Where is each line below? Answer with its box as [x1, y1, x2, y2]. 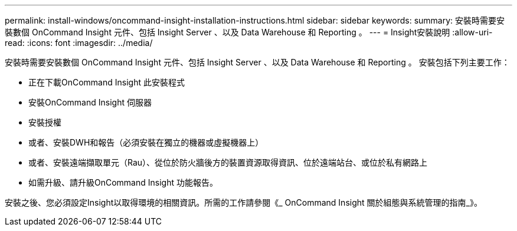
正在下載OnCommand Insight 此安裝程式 [28, 77, 185, 87]
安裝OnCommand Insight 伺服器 [28, 97, 152, 107]
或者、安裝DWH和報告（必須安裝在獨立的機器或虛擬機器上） [28, 137, 264, 147]
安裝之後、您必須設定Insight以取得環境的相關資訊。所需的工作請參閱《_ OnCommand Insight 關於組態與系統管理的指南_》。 [5, 197, 482, 207]
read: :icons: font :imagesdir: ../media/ [5, 38, 153, 48]
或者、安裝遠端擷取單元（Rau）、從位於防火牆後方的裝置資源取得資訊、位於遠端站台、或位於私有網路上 [28, 157, 428, 167]
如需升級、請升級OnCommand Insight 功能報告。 [28, 177, 218, 187]
